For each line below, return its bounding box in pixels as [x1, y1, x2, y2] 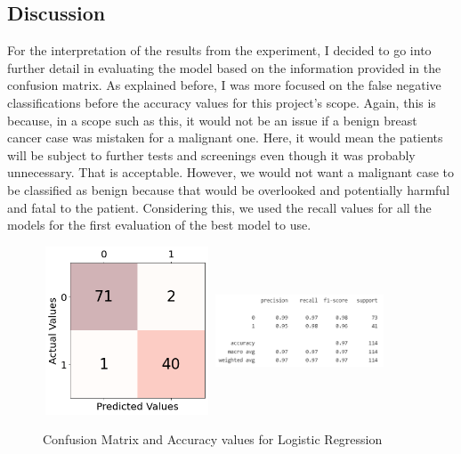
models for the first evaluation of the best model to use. [7, 215, 311, 234]
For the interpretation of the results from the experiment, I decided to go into [7, 41, 432, 60]
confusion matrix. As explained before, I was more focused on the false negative [7, 76, 441, 94]
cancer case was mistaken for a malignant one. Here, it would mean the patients [7, 128, 443, 147]
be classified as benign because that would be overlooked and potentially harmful [7, 180, 450, 199]
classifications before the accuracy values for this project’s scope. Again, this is [7, 93, 436, 111]
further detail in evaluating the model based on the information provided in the [7, 58, 441, 77]
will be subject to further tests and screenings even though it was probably [7, 145, 416, 164]
